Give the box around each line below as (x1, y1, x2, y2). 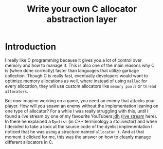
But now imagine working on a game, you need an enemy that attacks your (5, 97, 155, 103)
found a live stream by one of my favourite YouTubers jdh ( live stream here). (5, 113, 158, 119)
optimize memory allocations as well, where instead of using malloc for (5, 78, 147, 84)
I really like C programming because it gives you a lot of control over (5, 57, 142, 63)
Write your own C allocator (26, 3, 137, 15)
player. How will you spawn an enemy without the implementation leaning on (5, 103, 159, 109)
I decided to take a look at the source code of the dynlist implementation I (5, 123, 153, 130)
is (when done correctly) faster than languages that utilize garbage (5, 67, 139, 74)
